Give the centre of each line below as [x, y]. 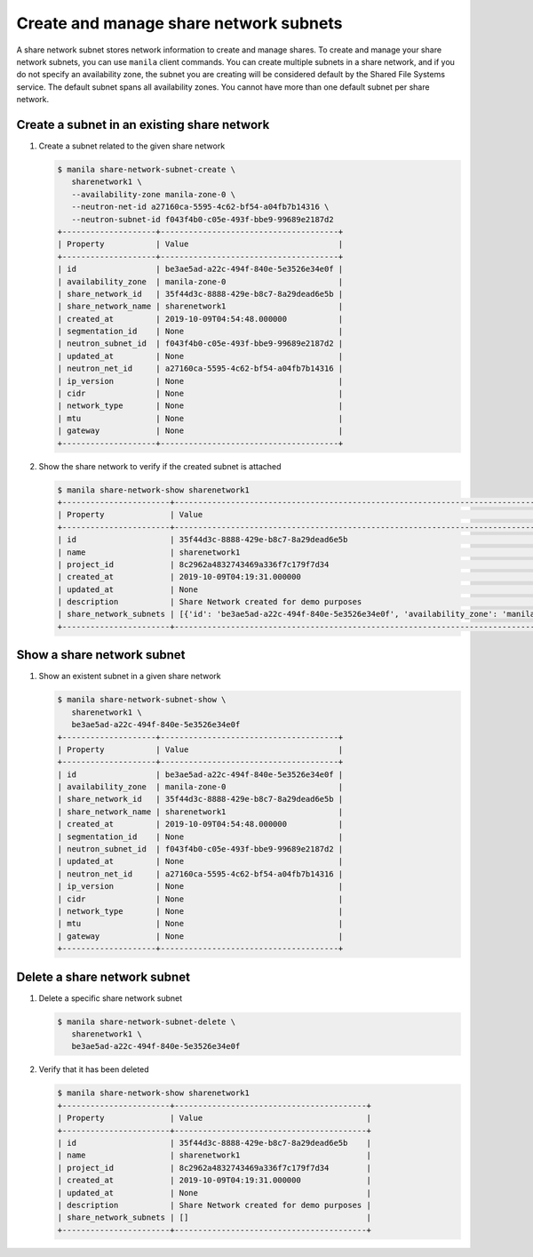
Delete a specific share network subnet [111, 998]
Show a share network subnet [101, 655]
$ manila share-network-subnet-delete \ [146, 1021]
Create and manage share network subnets [179, 23]
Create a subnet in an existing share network [143, 124]
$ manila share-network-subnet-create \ [146, 169]
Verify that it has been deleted [94, 1069]
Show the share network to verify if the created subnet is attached [160, 466]
